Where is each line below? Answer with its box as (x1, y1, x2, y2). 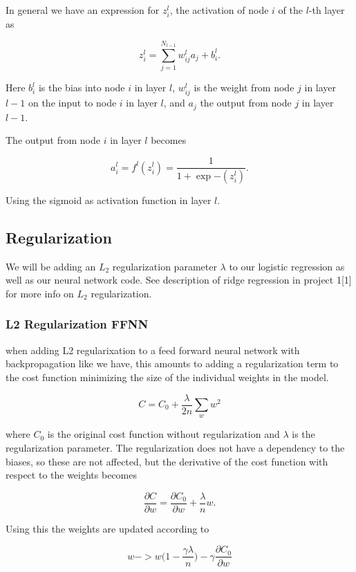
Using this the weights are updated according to (6, 521, 209, 535)
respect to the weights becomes (6, 468, 137, 482)
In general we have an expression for (6, 3, 160, 17)
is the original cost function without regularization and (47, 427, 280, 441)
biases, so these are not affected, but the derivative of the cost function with (6, 454, 328, 468)
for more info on (6, 286, 74, 300)
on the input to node (28, 95, 117, 110)
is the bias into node (38, 80, 125, 95)
